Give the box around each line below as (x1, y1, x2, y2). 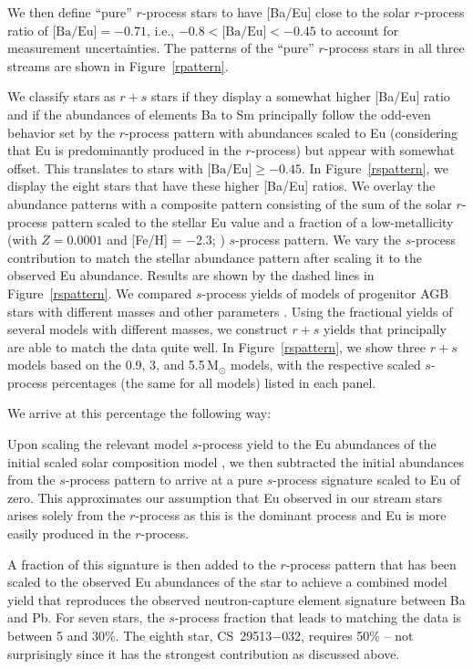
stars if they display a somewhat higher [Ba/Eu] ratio (150, 87, 450, 106)
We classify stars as (7, 87, 116, 106)
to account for (320, 20, 399, 39)
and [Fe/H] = (107, 230, 182, 249)
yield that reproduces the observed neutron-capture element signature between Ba (7, 590, 466, 609)
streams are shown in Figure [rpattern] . (7, 56, 229, 75)
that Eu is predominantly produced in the (7, 141, 242, 160)
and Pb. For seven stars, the (7, 608, 165, 627)
